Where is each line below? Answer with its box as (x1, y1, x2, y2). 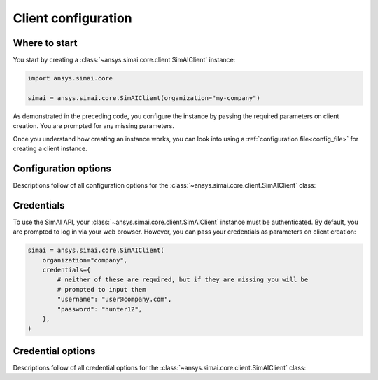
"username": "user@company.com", (57, 295, 172, 304)
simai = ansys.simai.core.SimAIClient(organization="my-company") (27, 94, 260, 101)
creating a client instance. (13, 144, 87, 153)
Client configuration (13, 10, 132, 26)
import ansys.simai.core (27, 74, 113, 83)
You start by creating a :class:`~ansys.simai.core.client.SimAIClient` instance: (13, 56, 236, 64)
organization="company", (42, 256, 128, 264)
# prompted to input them (57, 286, 146, 293)
